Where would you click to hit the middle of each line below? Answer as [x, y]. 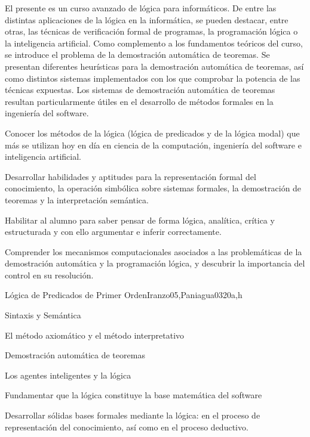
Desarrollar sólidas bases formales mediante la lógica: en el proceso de [133, 415]
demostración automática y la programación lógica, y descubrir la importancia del [155, 263]
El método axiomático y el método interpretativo [95, 335]
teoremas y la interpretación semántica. [77, 199]
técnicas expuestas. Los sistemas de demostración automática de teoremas [140, 90]
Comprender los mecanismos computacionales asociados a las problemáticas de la [154, 251]
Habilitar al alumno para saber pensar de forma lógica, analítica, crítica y [140, 220]
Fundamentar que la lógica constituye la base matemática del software [133, 395]
